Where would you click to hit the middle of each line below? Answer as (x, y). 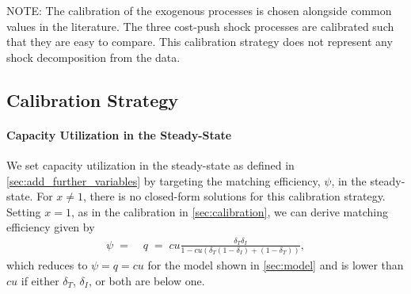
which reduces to (47, 264)
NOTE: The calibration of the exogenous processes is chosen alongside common (199, 10)
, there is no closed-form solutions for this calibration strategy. (234, 196)
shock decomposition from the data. (93, 57)
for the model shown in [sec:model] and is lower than (276, 264)
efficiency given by (51, 227)
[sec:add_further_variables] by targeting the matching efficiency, (164, 180)
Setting (24, 211)
